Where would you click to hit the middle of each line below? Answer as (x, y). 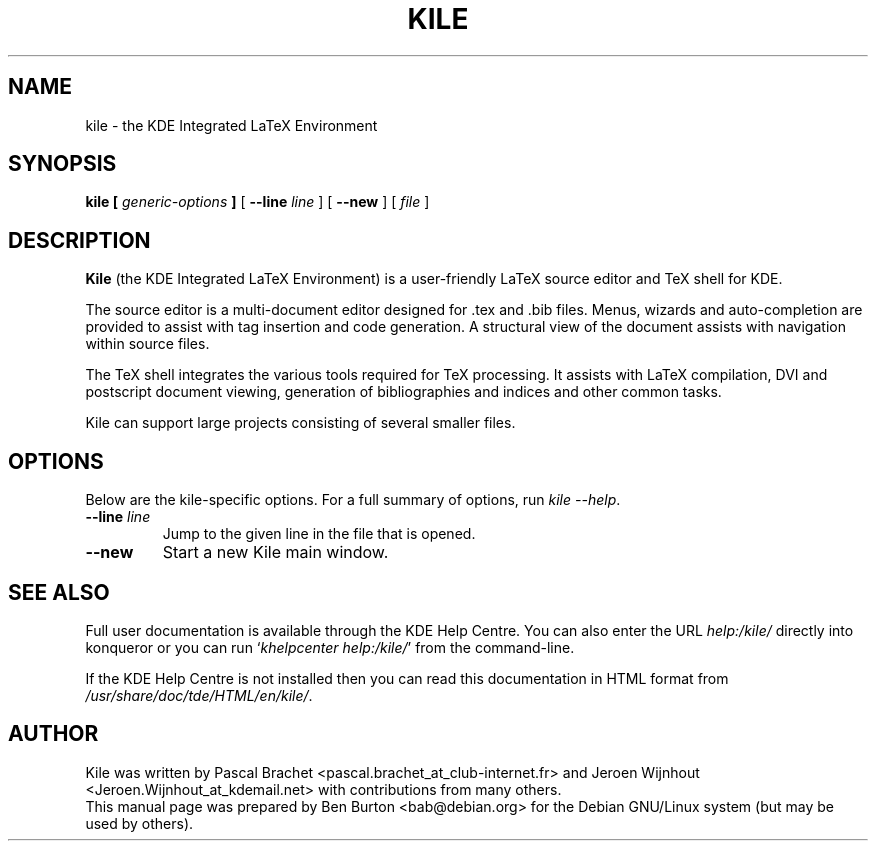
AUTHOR (53, 734)
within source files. (147, 344)
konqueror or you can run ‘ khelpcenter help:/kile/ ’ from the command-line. (330, 647)
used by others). (139, 823)
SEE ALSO (59, 592)
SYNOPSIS (62, 164)
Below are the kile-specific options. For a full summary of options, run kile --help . (353, 500)
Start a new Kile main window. (275, 552)
